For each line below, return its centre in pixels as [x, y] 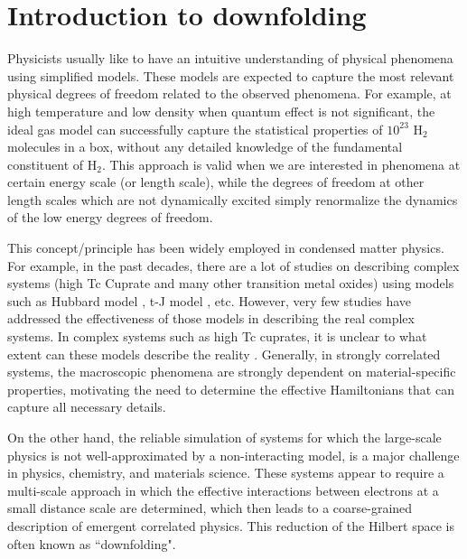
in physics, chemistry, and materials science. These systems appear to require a [226, 473]
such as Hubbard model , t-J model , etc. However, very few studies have [210, 300]
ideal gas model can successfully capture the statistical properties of [195, 129]
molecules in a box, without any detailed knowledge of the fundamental [205, 147]
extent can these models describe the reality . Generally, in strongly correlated [224, 354]
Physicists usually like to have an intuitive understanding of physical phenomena [230, 58]
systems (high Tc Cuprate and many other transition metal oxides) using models [231, 283]
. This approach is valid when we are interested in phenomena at [281, 164]
